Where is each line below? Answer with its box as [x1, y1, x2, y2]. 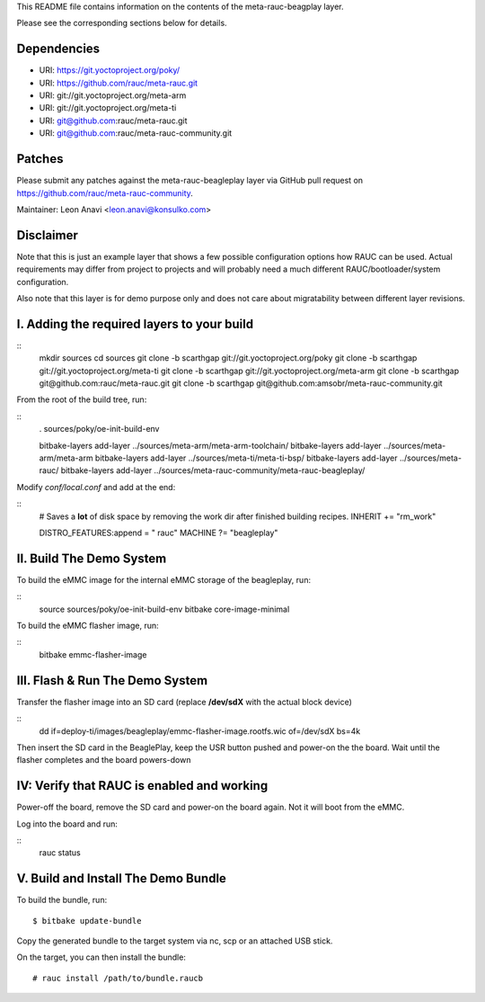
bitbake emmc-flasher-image [39, 649, 147, 660]
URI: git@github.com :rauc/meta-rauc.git [39, 115, 188, 126]
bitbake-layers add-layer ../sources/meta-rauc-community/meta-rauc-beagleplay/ [60, 465, 366, 476]
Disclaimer [16, 228, 78, 243]
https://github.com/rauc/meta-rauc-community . [16, 187, 193, 198]
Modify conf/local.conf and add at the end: [16, 481, 176, 492]
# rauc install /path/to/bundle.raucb [32, 972, 204, 983]
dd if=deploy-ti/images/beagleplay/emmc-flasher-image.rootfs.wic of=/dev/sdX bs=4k [39, 725, 361, 737]
